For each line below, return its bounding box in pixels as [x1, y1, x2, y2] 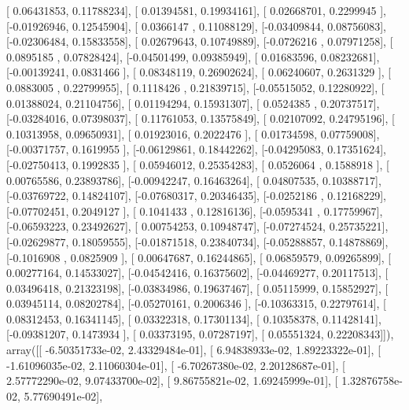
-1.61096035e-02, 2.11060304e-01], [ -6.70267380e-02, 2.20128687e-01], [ [6, 356, 345, 373]
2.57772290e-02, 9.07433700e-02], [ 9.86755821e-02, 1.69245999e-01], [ [6, 372, 338, 389]
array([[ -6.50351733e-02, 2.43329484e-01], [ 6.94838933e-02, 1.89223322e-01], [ [6, 342, 381, 358]
